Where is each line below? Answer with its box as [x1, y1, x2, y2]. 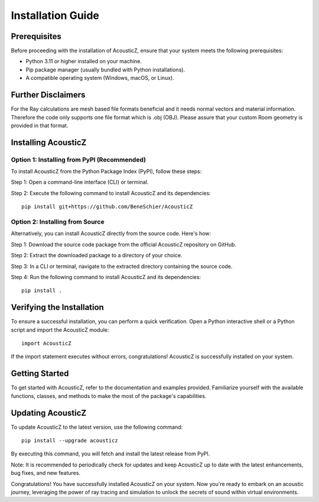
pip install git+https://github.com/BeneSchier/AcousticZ [21, 203, 193, 210]
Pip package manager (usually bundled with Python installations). [25, 66, 185, 73]
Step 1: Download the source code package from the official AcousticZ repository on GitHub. [11, 241, 236, 248]
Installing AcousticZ [11, 137, 87, 147]
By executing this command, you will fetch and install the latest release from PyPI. [11, 450, 210, 458]
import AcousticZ [21, 340, 71, 347]
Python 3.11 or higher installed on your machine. [25, 58, 142, 65]
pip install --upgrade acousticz [21, 438, 118, 444]
